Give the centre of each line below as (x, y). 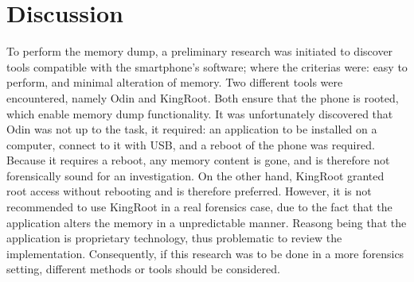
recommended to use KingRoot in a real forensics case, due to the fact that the (199, 207)
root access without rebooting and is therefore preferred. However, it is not (189, 191)
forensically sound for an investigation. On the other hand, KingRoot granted (195, 175)
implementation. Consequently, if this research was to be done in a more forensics (205, 253)
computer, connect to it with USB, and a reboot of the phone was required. (191, 144)
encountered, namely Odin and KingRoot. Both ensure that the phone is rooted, (203, 97)
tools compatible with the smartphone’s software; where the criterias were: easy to (207, 66)
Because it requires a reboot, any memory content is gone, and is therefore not (198, 160)
